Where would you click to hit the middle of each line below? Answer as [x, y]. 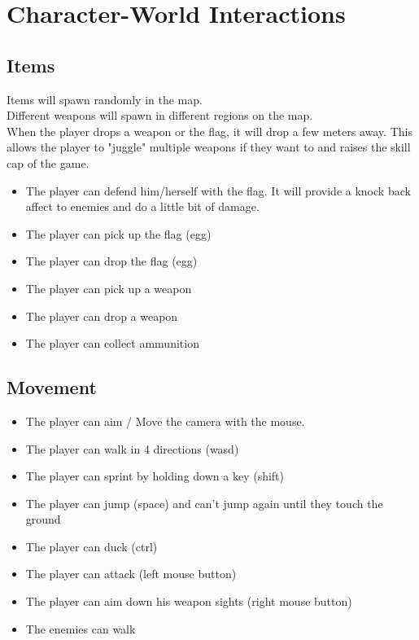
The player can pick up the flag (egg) [118, 233]
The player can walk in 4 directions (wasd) [132, 448]
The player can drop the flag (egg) [111, 261]
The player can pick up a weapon [109, 288]
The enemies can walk [81, 628]
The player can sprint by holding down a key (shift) [155, 476]
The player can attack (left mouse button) [131, 574]
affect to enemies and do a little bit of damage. [142, 206]
